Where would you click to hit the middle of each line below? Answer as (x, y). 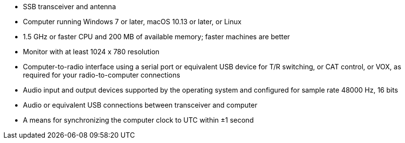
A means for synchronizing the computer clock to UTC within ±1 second (138, 120)
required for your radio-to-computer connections (102, 75)
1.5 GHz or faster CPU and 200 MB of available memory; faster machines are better (156, 37)
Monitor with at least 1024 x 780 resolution (91, 52)
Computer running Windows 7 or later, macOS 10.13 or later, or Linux (132, 22)
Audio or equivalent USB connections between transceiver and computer (140, 105)
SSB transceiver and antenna (69, 7)
